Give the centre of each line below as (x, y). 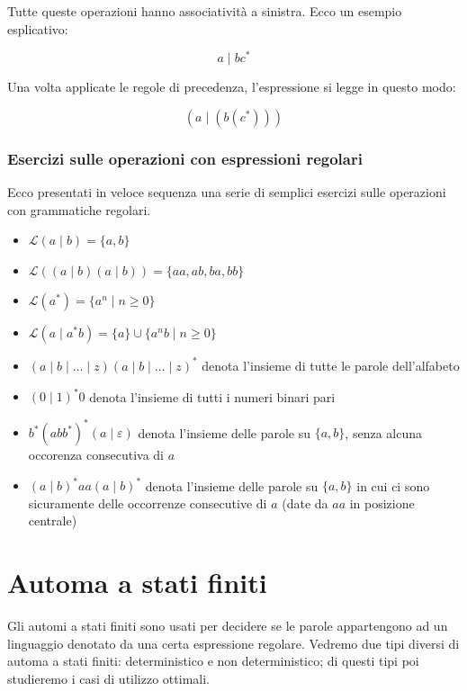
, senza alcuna (383, 432)
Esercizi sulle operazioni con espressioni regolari (185, 158)
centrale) (53, 520)
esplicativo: (38, 28)
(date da (305, 503)
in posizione (382, 503)
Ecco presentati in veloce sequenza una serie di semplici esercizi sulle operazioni (227, 192)
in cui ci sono (393, 485)
